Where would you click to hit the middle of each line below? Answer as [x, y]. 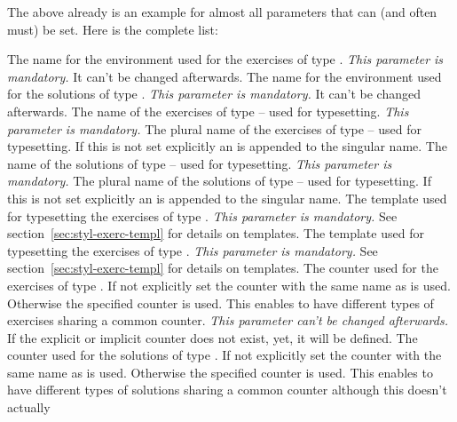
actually [29, 407]
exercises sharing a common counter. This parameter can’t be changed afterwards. [228, 320]
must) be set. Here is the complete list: [113, 29]
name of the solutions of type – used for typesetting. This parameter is [200, 163]
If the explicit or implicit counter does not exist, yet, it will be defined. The [213, 337]
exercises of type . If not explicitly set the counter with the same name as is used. [229, 285]
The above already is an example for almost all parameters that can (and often [222, 12]
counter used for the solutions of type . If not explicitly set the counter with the [225, 355]
